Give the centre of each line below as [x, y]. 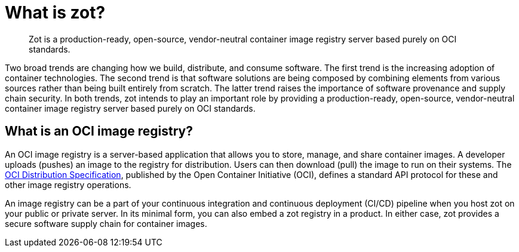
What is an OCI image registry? [99, 131]
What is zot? [55, 13]
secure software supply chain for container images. [106, 223]
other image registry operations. [68, 185]
